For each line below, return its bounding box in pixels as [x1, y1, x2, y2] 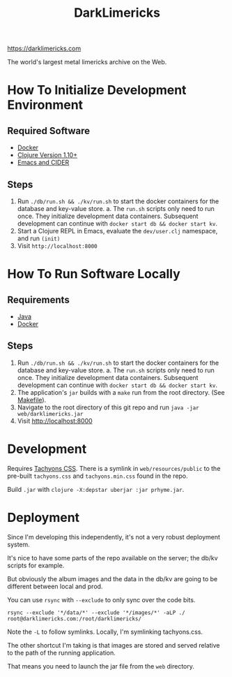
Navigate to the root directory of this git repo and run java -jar [17, 403, 200, 412]
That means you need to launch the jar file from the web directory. [7, 662, 195, 670]
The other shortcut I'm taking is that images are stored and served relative [7, 641, 220, 649]
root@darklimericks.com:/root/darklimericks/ [7, 615, 141, 623]
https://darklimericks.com [7, 44, 82, 53]
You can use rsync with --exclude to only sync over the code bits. [7, 595, 196, 604]
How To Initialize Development [7, 82, 187, 99]
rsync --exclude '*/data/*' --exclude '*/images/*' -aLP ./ [7, 609, 186, 616]
